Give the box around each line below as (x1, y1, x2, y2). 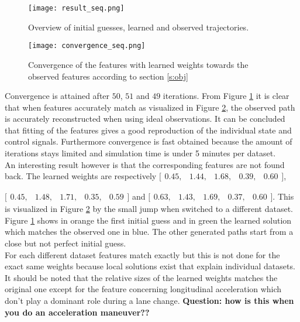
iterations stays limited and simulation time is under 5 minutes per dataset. (5, 147, 276, 159)
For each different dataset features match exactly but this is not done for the (5, 248, 280, 261)
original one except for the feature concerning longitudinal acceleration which (5, 283, 282, 295)
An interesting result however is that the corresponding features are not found (5, 158, 285, 170)
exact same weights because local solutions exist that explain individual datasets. (5, 260, 295, 272)
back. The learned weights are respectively (5, 170, 157, 182)
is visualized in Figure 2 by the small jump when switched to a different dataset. (5, 203, 293, 215)
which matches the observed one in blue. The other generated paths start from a (5, 225, 294, 238)
